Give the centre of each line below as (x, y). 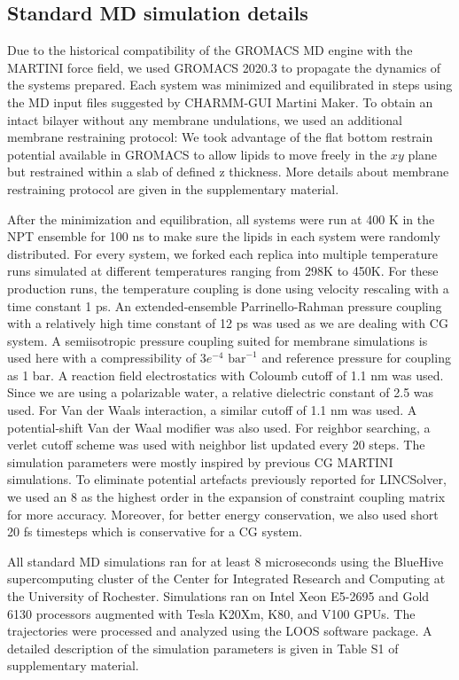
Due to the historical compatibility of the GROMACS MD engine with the (210, 50)
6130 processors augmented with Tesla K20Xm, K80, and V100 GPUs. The (211, 613)
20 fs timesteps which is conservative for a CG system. (155, 531)
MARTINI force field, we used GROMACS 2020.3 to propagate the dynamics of (224, 67)
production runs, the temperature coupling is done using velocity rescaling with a (228, 288)
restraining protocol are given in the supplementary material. (173, 188)
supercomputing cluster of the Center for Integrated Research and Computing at (226, 578)
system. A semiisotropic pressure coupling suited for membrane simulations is (218, 340)
